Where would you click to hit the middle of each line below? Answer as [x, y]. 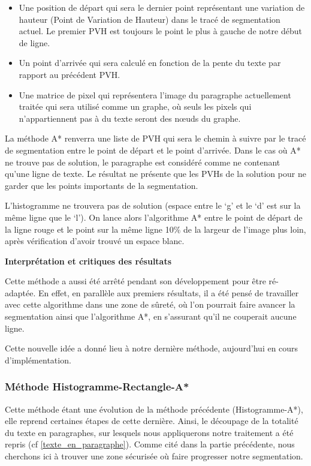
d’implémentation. [38, 360]
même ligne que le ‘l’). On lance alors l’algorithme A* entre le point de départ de [154, 217]
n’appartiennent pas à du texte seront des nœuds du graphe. [130, 118]
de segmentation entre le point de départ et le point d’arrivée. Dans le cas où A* [153, 150]
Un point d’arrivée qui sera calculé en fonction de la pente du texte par [150, 63]
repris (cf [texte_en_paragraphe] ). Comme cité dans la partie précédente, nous [150, 444]
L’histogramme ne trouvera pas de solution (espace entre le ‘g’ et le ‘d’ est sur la [153, 205]
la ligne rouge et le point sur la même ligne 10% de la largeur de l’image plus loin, [155, 229]
